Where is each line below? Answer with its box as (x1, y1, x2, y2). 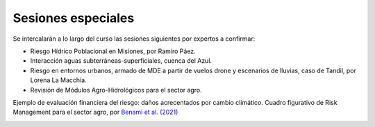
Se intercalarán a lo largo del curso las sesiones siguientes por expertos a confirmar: (12, 35, 256, 43)
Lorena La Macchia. (30, 76, 87, 84)
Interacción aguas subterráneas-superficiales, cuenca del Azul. (30, 57, 212, 65)
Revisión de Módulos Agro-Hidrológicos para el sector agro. (30, 86, 203, 94)
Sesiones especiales (12, 10, 135, 26)
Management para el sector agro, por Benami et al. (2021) (12, 108, 178, 117)
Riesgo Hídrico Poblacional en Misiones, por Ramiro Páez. (30, 47, 196, 55)
